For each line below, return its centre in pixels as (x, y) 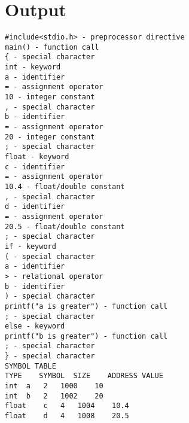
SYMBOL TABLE (31, 366)
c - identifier (35, 167)
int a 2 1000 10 (54, 386)
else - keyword (35, 326)
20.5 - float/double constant (65, 226)
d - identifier (35, 207)
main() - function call (52, 47)
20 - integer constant (50, 137)
